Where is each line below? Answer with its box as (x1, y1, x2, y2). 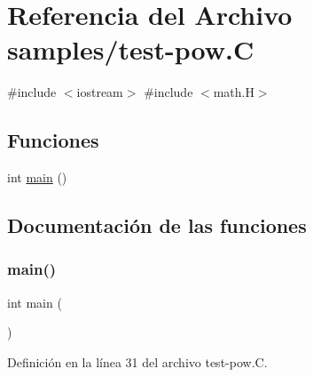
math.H (213, 83, 254, 101)
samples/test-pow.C (7, 31, 254, 68)
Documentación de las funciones (7, 212, 307, 239)
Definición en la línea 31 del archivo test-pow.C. (7, 352, 268, 371)
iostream (76, 83, 123, 101)
